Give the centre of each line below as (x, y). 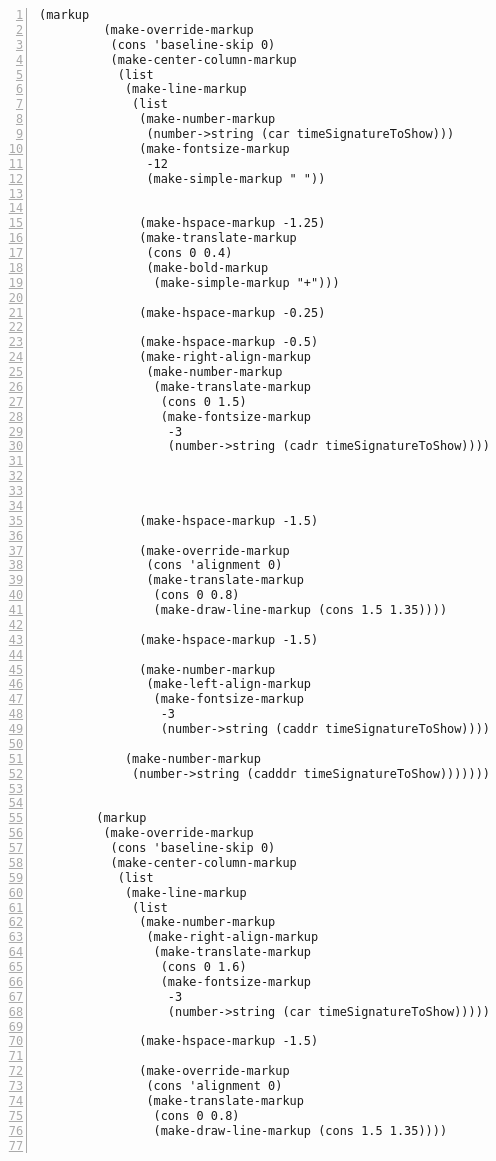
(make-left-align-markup (229, 684)
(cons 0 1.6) (203, 967)
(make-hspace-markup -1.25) (232, 223)
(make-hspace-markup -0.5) (229, 342)
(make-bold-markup (207, 267)
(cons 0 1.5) (203, 401)
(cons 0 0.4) (189, 253)
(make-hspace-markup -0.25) (232, 312)
